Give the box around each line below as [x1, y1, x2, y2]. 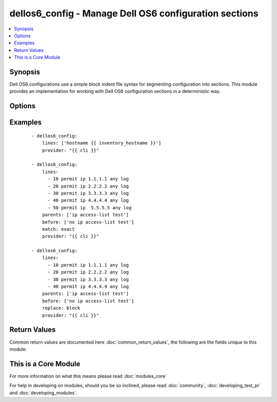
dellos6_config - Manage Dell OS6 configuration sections [9, 8, 259, 19]
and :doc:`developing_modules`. [9, 390, 77, 396]
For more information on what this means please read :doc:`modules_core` [9, 373, 167, 379]
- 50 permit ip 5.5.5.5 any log [47, 205, 132, 210]
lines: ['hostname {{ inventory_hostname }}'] [42, 140, 162, 146]
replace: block [42, 305, 81, 311]
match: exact [42, 226, 75, 232]
